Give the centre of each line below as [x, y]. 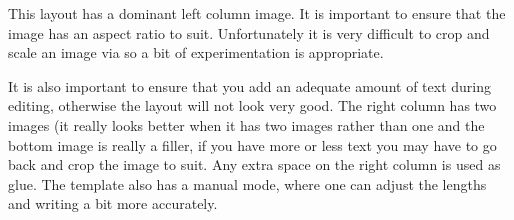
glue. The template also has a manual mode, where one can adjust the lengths [247, 183]
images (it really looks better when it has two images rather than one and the [246, 124]
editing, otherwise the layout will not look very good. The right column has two [252, 105]
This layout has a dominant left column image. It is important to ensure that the [257, 13]
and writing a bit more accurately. [113, 203]
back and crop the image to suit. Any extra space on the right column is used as [254, 164]
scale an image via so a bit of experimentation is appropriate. [196, 52]
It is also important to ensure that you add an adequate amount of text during [249, 85]
